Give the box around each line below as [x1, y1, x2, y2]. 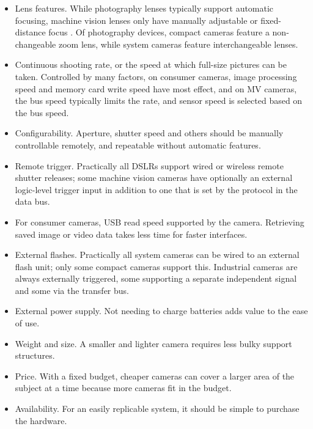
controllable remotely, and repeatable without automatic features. [15, 138, 261, 151]
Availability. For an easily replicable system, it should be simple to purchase [15, 402, 300, 415]
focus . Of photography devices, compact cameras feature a [48, 26, 270, 38]
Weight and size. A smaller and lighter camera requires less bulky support [15, 337, 292, 350]
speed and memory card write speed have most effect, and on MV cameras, [15, 82, 297, 95]
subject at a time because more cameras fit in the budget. [15, 381, 232, 394]
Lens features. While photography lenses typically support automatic [15, 2, 274, 14]
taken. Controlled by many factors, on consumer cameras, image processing [15, 70, 297, 82]
